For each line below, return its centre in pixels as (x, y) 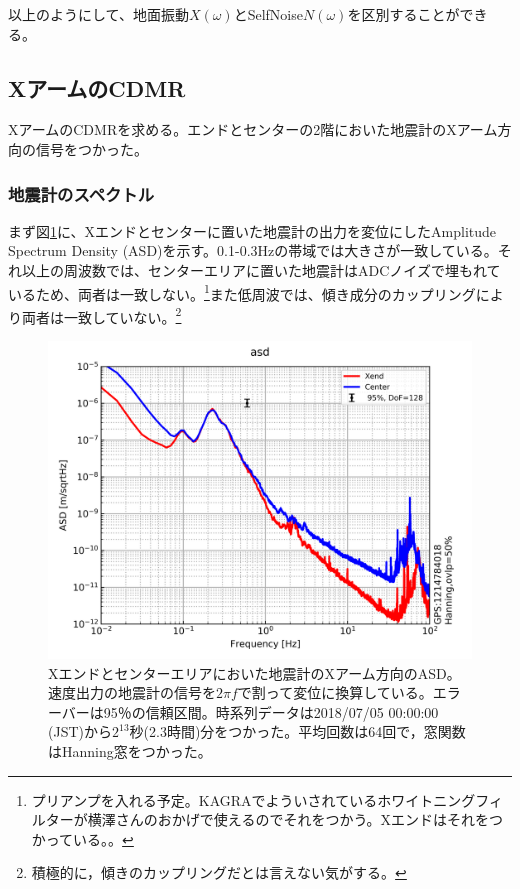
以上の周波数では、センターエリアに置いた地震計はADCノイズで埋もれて (261, 269)
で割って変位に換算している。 (335, 692)
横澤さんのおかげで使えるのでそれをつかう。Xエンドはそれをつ (295, 819)
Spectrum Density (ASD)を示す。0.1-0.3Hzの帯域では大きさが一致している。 (253, 250)
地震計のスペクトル (81, 193)
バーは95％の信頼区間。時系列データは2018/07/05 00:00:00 (250, 711)
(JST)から (80, 731)
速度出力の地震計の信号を (132, 692)
